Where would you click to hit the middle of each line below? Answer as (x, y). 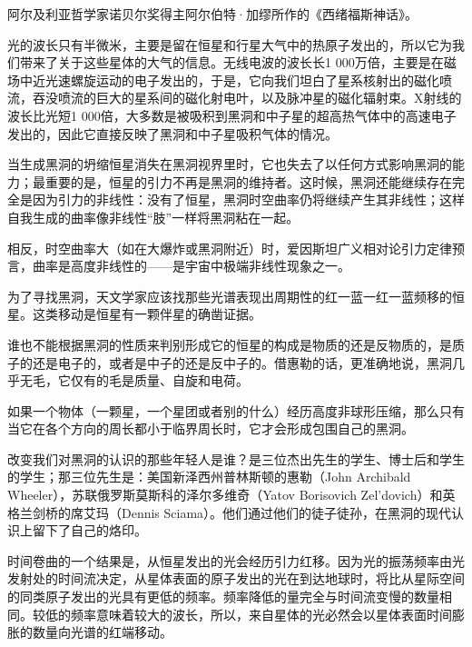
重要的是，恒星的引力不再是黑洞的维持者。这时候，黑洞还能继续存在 (248, 181)
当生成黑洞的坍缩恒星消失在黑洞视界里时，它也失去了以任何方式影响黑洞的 (230, 164)
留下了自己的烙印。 (89, 530)
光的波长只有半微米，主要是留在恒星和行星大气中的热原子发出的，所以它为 (230, 44)
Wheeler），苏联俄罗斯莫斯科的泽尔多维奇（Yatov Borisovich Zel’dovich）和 (225, 495)
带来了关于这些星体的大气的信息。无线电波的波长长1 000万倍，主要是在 (231, 62)
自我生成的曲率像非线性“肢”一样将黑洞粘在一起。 (153, 217)
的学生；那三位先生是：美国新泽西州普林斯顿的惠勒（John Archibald (209, 477)
